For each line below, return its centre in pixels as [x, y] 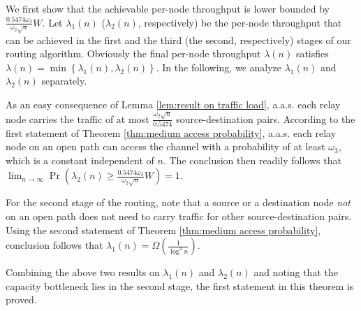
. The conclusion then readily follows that [252, 160]
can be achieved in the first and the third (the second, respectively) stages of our [178, 39]
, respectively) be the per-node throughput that [240, 22]
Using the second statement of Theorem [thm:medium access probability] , [163, 230]
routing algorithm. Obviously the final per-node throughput [133, 53]
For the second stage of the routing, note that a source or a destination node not [178, 202]
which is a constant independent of [80, 160]
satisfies [312, 53]
